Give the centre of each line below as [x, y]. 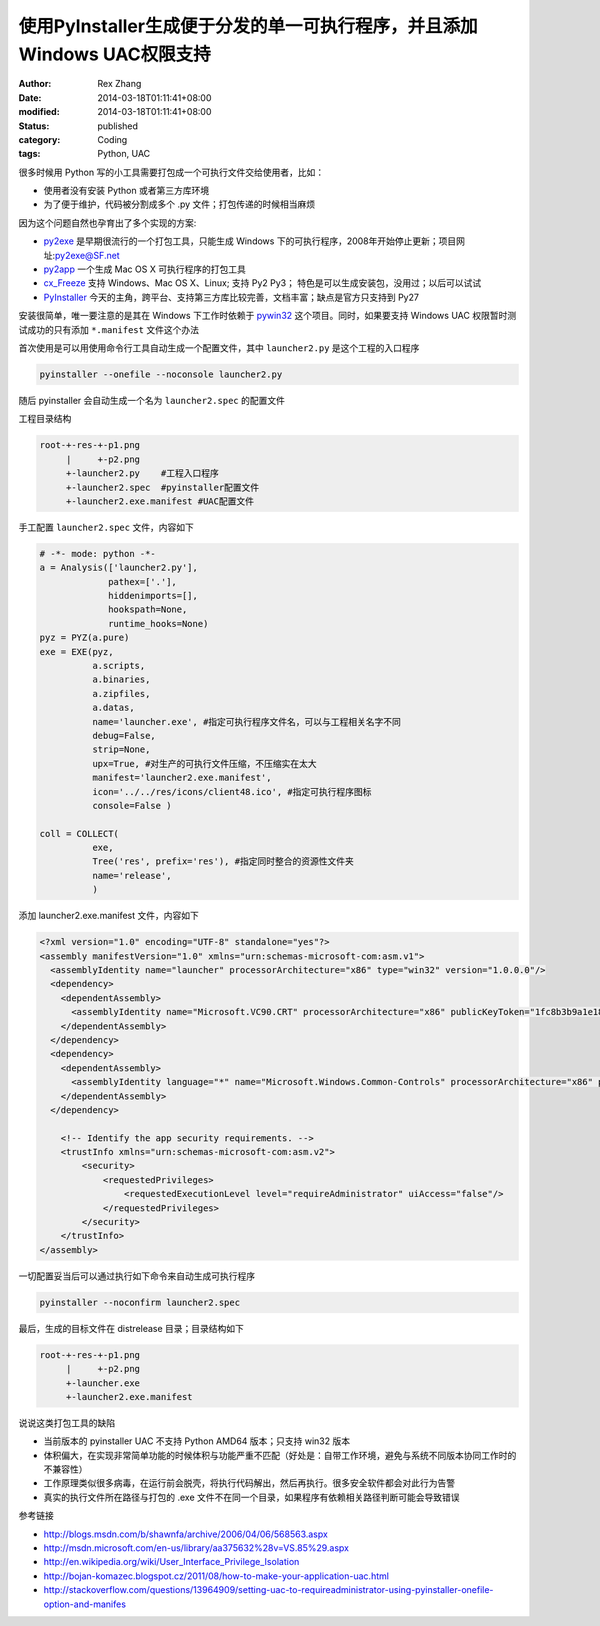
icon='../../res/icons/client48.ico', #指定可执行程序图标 [231, 791]
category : [39, 139]
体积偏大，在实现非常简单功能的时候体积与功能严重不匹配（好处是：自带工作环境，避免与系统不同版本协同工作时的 [280, 1455]
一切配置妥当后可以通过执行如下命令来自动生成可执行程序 [136, 1276]
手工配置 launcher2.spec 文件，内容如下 [106, 527]
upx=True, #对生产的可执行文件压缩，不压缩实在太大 [204, 763]
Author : [35, 84]
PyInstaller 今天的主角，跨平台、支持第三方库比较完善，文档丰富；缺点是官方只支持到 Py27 [231, 297]
